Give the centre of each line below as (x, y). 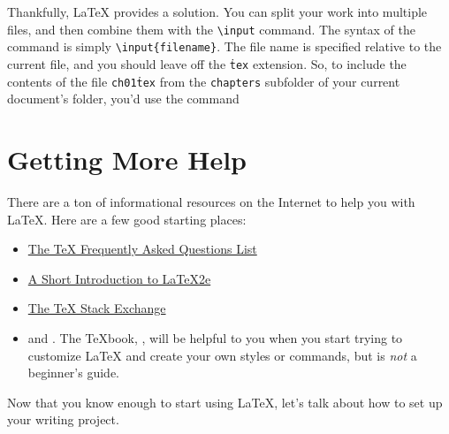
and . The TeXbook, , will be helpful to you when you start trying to (215, 337)
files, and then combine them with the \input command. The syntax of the (211, 29)
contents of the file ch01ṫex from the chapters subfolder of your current (204, 81)
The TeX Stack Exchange (97, 308)
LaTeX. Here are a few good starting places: (127, 219)
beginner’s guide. (73, 373)
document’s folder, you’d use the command (123, 99)
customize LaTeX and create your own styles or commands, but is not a (222, 355)
